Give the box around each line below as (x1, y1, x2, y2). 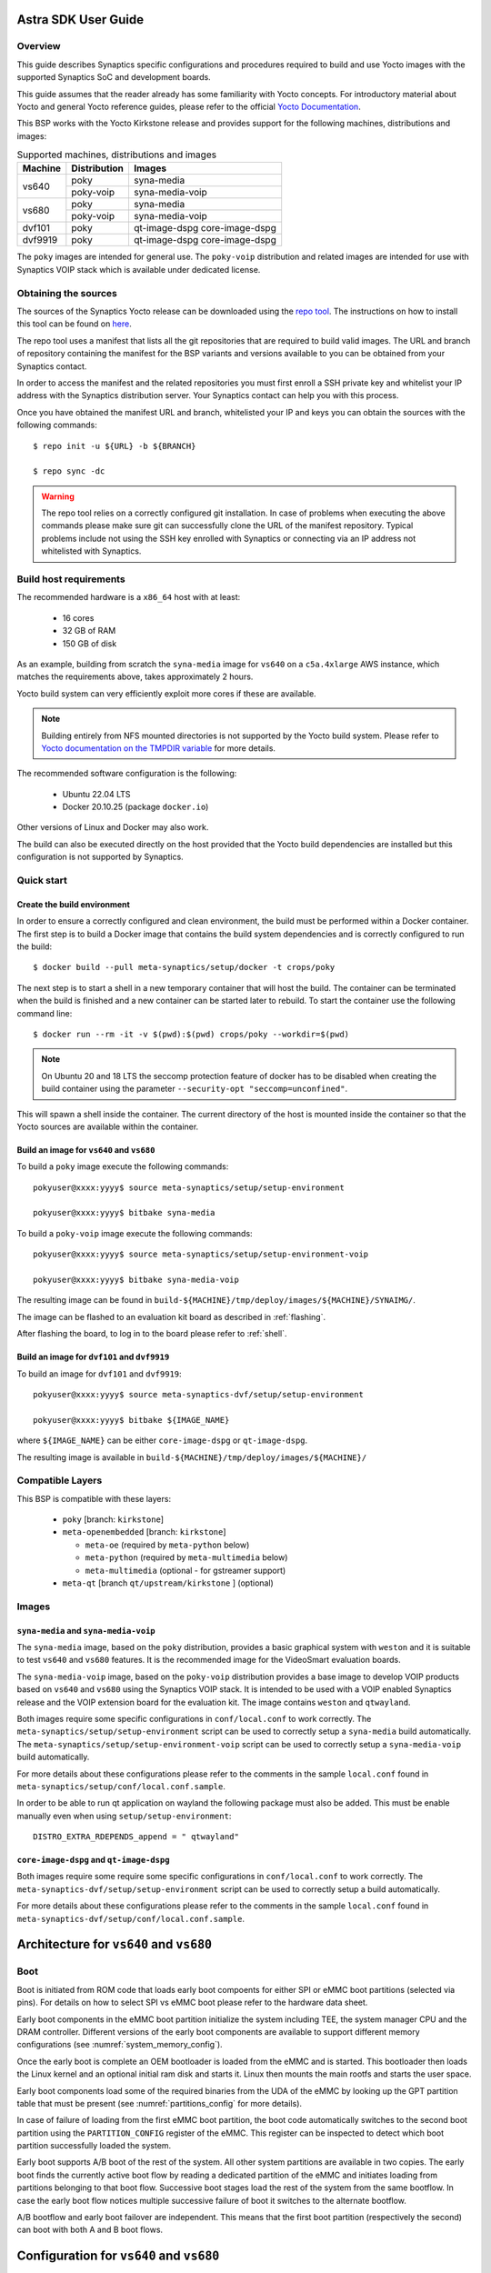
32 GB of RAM (62, 626, 116, 636)
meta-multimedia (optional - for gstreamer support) (85, 1565, 286, 1576)
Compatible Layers (16, 1474, 103, 1487)
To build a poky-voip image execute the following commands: (16, 1227, 254, 1238)
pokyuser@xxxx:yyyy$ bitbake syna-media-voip (33, 1275, 240, 1286)
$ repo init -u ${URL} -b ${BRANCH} (33, 441, 196, 451)
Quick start (16, 874, 68, 886)
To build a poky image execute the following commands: (16, 1161, 229, 1172)
